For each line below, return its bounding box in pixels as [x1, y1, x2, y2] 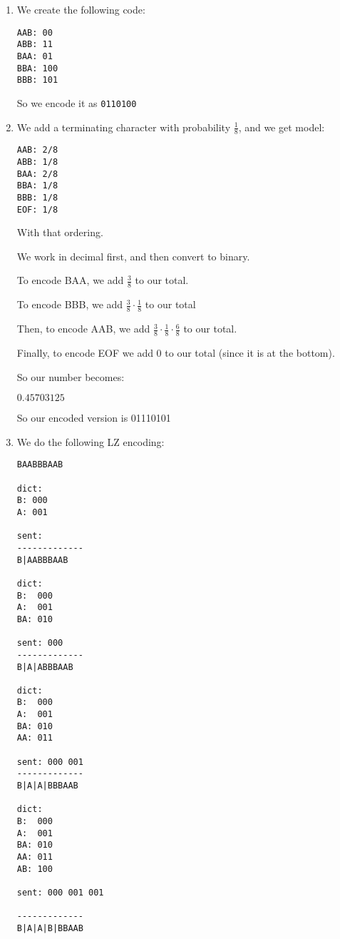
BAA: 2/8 [16, 168, 58, 179]
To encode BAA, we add [16, 273, 124, 288]
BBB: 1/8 [16, 192, 58, 203]
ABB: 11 [16, 39, 53, 50]
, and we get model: [238, 119, 325, 134]
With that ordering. [16, 225, 103, 240]
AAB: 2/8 [16, 145, 58, 156]
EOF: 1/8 [16, 204, 58, 215]
